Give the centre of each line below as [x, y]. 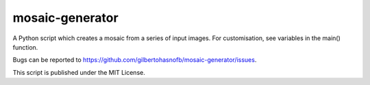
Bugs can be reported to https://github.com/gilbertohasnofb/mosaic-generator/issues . [135, 60]
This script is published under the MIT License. [79, 72]
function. [25, 47]
